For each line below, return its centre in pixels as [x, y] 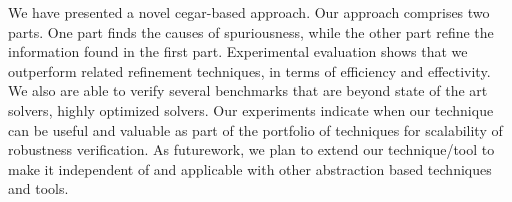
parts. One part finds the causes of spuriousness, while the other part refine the [251, 31]
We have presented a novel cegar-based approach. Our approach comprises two [249, 12]
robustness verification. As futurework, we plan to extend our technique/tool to [251, 149]
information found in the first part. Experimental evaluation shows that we [238, 51]
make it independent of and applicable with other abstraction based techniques [250, 168]
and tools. [38, 188]
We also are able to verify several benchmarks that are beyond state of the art [248, 90]
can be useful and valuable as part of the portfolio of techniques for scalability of [255, 129]
